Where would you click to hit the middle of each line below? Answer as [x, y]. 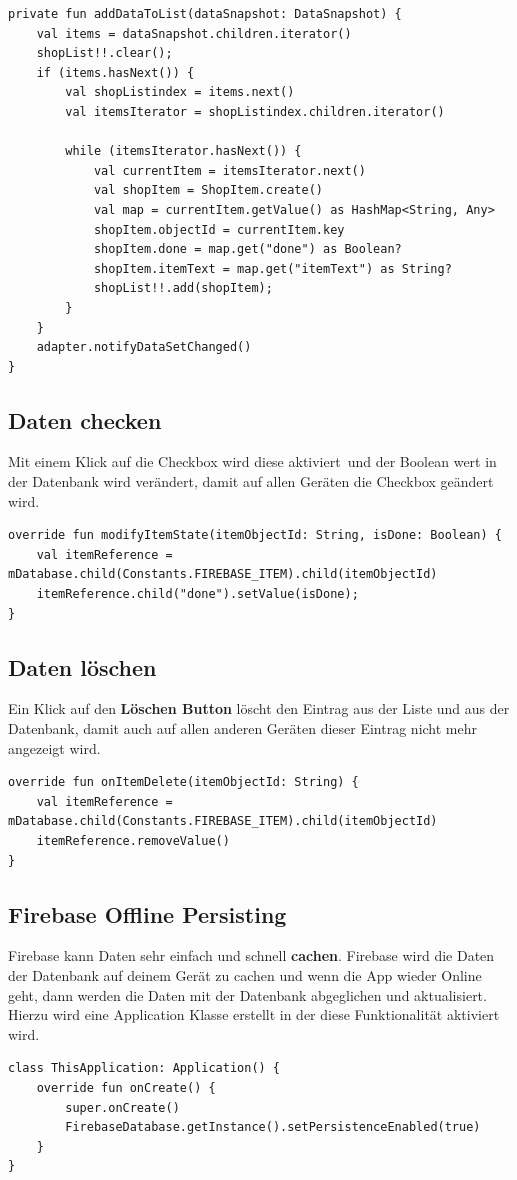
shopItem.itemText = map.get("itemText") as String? [272, 268]
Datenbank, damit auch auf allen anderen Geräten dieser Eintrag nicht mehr [243, 728]
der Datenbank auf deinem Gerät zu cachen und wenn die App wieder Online [245, 974]
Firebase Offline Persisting [147, 913]
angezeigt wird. [54, 747]
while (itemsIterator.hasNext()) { [183, 151]
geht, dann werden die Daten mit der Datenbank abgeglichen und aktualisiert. [247, 994]
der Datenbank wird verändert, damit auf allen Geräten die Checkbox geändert [251, 481]
